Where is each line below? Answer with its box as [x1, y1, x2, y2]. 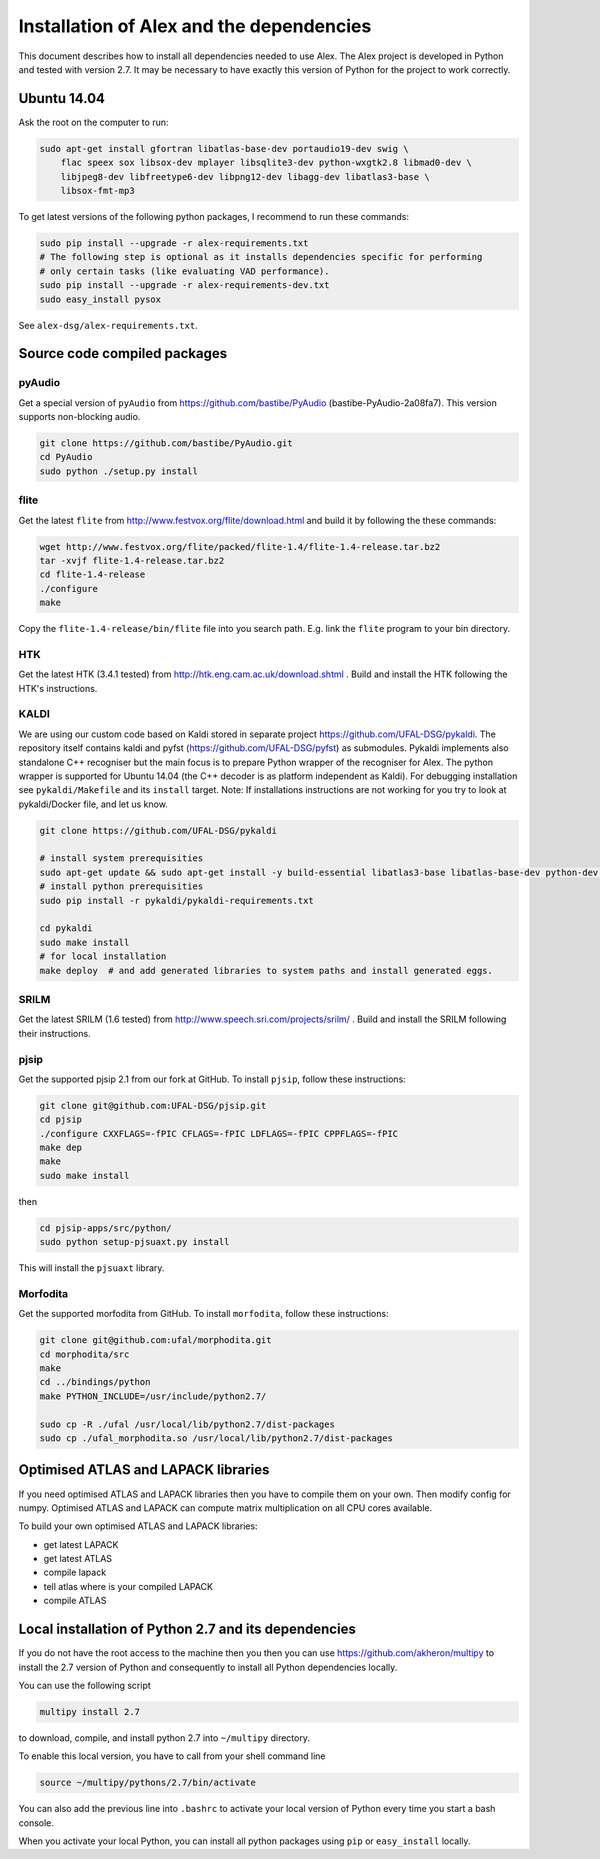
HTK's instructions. [18, 682, 98, 694]
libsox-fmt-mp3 [60, 185, 135, 196]
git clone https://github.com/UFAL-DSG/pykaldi [39, 825, 277, 836]
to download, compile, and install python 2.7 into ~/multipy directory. [18, 1731, 310, 1744]
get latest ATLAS [43, 1553, 113, 1565]
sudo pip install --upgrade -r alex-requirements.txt [39, 237, 309, 249]
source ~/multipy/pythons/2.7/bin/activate [39, 1777, 257, 1789]
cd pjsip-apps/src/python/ [39, 1222, 172, 1234]
